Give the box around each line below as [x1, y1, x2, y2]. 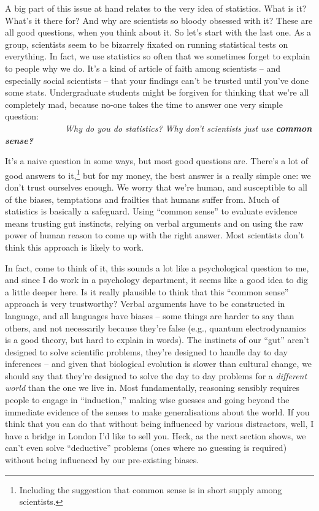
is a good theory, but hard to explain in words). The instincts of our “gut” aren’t [5, 333, 310, 346]
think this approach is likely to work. [5, 240, 144, 253]
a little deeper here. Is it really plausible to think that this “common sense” [5, 285, 289, 298]
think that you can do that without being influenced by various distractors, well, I [5, 417, 314, 430]
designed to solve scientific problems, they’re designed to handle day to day [5, 345, 288, 358]
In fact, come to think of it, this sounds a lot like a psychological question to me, [5, 261, 309, 274]
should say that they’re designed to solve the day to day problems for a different [5, 369, 307, 382]
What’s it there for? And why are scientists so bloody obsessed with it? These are [5, 13, 313, 26]
